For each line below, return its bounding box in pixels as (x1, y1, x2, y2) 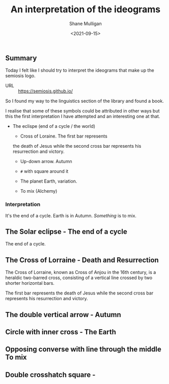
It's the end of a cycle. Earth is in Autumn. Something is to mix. (5, 212, 136, 218)
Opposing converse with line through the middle (5, 345, 161, 354)
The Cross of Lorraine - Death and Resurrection (5, 256, 159, 264)
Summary (5, 54, 37, 62)
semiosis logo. (5, 73, 36, 79)
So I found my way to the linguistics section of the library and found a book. (5, 98, 164, 104)
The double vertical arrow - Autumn (5, 310, 121, 319)
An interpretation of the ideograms (10, 4, 161, 15)
